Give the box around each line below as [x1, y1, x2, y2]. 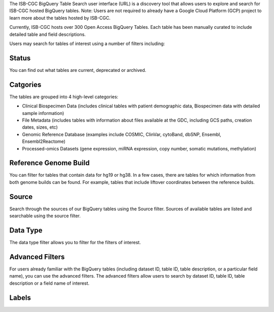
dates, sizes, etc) [22, 124, 58, 130]
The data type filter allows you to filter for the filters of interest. [9, 240, 141, 245]
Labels [9, 293, 31, 302]
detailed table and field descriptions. [9, 31, 86, 37]
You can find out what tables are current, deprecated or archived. [9, 67, 147, 73]
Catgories [9, 80, 42, 89]
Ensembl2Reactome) [22, 138, 66, 144]
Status [9, 54, 31, 62]
